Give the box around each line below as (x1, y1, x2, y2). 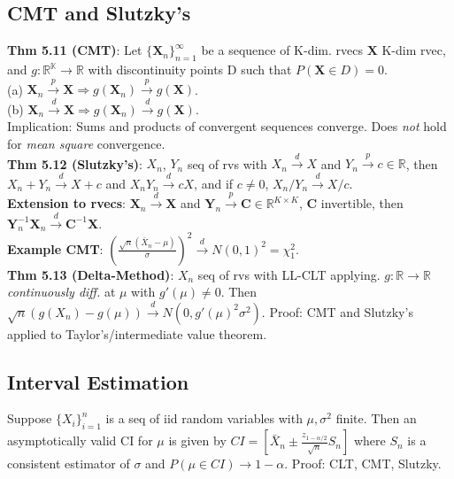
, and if (194, 174, 234, 192)
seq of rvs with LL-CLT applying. (197, 265, 381, 283)
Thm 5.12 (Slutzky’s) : (7, 154, 142, 173)
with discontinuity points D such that (88, 60, 292, 78)
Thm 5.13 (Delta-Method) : (7, 265, 174, 283)
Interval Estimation (7, 367, 189, 395)
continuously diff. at (7, 282, 116, 301)
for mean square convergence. (7, 134, 165, 152)
